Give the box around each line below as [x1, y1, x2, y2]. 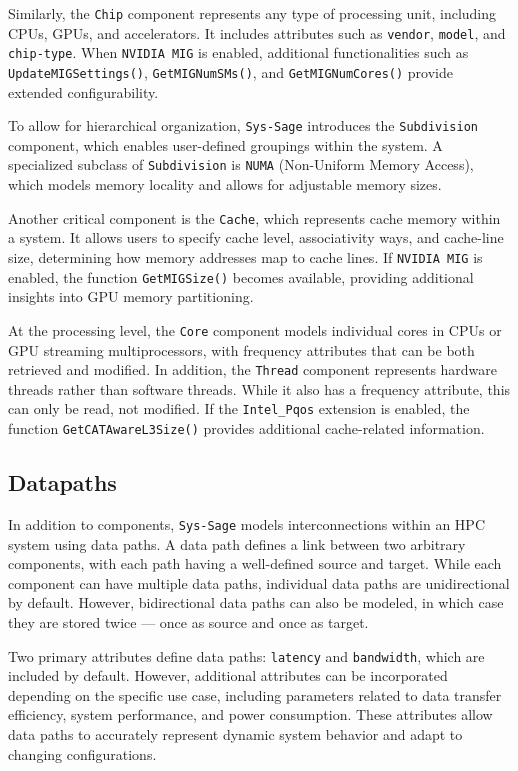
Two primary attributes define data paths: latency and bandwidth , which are [8, 645, 485, 666]
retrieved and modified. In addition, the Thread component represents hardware [8, 359, 498, 380]
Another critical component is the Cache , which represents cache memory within [8, 207, 501, 228]
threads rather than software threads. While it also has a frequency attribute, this [8, 378, 511, 399]
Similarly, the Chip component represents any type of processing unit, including [8, 3, 497, 23]
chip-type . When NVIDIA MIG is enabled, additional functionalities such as [8, 42, 469, 63]
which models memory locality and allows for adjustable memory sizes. [8, 174, 442, 195]
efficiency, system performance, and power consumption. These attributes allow [8, 704, 493, 725]
